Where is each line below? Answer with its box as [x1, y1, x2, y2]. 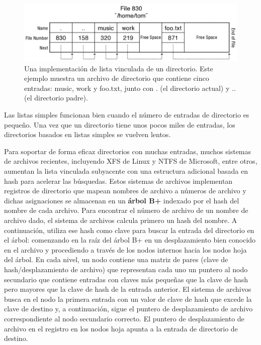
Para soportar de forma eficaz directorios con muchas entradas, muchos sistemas [4, 146, 251, 156]
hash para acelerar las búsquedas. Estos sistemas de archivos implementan [4, 175, 233, 186]
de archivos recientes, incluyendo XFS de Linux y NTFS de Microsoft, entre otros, [4, 156, 257, 166]
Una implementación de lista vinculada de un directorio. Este [24, 63, 213, 73]
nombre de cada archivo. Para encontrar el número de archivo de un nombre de [4, 205, 248, 215]
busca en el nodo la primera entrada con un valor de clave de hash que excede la [4, 293, 252, 304]
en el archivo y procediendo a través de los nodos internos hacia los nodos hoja [4, 244, 247, 255]
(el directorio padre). [24, 92, 88, 103]
